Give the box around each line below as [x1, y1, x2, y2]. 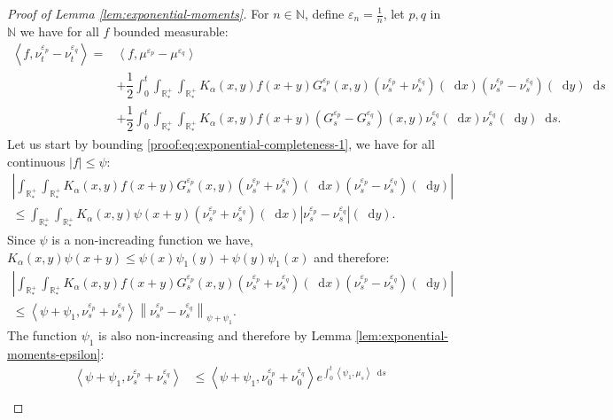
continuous [7, 152, 66, 170]
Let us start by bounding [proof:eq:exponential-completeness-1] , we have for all [7, 135, 435, 153]
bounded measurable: [113, 21, 229, 40]
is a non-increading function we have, [51, 230, 253, 249]
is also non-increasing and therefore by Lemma [98, 325, 352, 344]
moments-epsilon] [7, 344, 101, 362]
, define [304, 4, 345, 22]
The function [7, 325, 77, 344]
